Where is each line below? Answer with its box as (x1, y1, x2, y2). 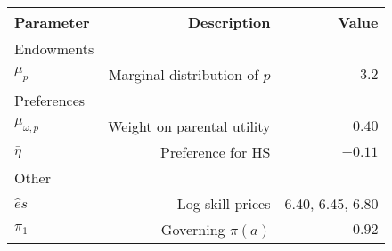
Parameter (14, 12, 90, 32)
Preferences (14, 90, 86, 110)
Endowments (14, 38, 94, 59)
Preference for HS (160, 142, 271, 162)
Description (187, 12, 271, 32)
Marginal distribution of (108, 64, 259, 85)
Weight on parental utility (108, 116, 271, 136)
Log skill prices (176, 193, 271, 214)
